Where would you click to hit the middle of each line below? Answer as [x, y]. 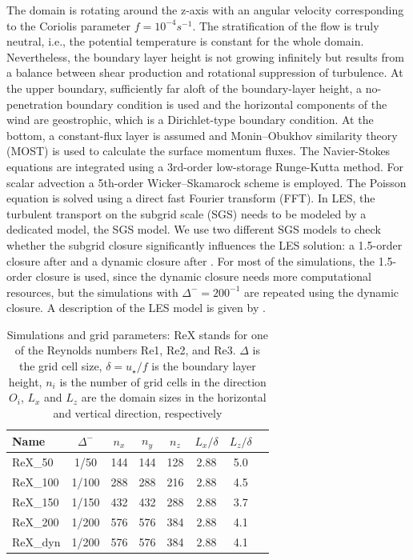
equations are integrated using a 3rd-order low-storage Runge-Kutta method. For [205, 166]
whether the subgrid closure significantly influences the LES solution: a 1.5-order [204, 244]
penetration [35, 104]
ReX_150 [36, 501]
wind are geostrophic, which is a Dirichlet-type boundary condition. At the [190, 120]
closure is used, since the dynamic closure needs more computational [204, 276]
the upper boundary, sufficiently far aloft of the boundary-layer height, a [184, 88]
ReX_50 [33, 462]
